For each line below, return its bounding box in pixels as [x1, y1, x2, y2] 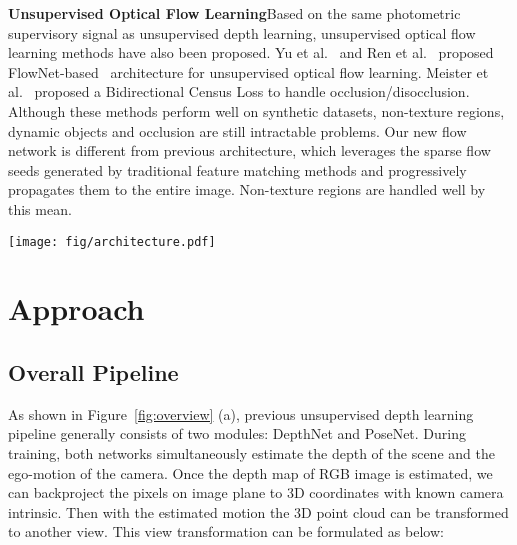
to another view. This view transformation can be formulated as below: [8, 521, 444, 542]
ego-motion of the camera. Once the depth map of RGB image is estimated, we [8, 462, 493, 483]
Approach [8, 288, 145, 329]
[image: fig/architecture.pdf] [8, 234, 216, 249]
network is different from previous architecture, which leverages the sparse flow [8, 140, 491, 161]
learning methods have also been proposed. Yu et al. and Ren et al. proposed [8, 42, 494, 63]
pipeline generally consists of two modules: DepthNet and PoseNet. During [8, 423, 466, 444]
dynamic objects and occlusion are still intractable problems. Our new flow [8, 120, 467, 141]
